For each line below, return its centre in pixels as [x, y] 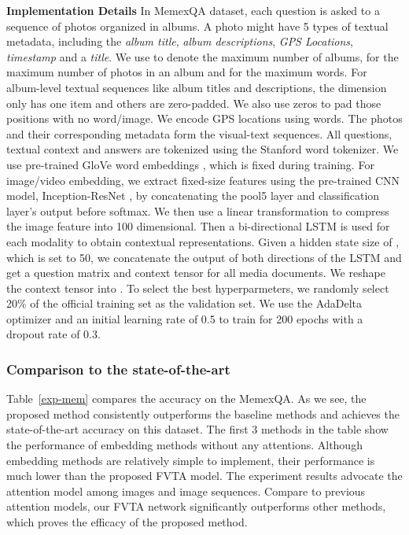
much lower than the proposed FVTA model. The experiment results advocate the [204, 476]
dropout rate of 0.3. [53, 334]
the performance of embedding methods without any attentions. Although [184, 445]
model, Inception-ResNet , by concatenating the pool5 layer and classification [193, 196]
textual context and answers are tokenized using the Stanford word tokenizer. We [203, 149]
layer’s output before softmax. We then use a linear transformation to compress [198, 210]
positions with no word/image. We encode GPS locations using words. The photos [204, 118]
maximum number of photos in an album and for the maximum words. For [187, 72]
